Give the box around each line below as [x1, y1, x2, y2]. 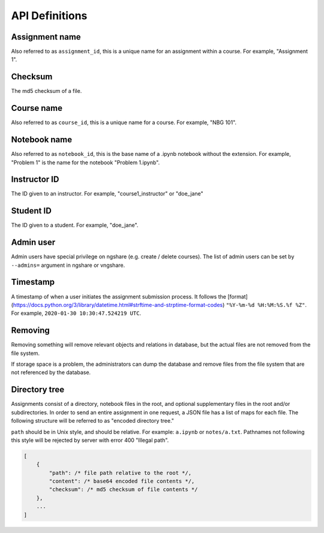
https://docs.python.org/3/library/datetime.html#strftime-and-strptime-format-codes [13, 301, 223, 308]
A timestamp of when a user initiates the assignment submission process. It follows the [11, 293, 226, 300]
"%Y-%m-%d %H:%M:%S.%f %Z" [226, 302, 305, 308]
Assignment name [11, 32, 81, 42]
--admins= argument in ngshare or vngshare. [11, 261, 125, 269]
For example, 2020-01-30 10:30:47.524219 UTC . [11, 309, 141, 317]
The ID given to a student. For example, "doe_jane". [11, 222, 139, 229]
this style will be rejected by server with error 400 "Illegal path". [11, 436, 169, 444]
